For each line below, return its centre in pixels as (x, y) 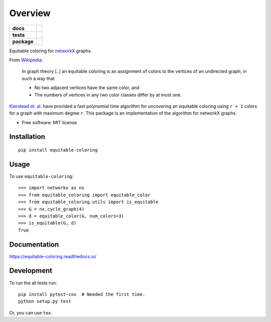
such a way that (38, 78)
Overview (30, 13)
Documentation (34, 244)
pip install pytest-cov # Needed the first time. (82, 294)
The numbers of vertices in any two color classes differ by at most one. (108, 95)
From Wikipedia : (26, 60)
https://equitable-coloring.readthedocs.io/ (53, 256)
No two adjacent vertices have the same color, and (87, 88)
